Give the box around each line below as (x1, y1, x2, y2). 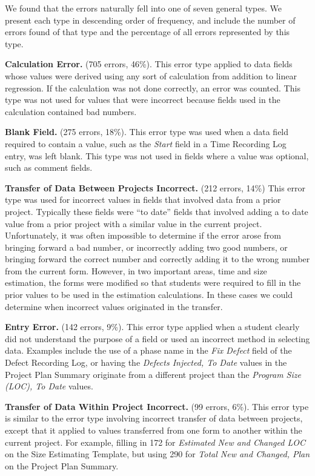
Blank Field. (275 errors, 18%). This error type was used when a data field (5, 125, 289, 138)
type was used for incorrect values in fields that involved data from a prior (5, 193, 281, 206)
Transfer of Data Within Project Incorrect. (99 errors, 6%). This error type (5, 400, 309, 412)
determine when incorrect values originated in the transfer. (5, 300, 223, 312)
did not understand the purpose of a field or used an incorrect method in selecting (5, 332, 310, 345)
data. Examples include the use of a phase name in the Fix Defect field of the (5, 344, 292, 357)
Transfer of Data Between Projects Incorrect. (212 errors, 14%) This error (5, 181, 306, 194)
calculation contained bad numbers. (5, 105, 137, 117)
